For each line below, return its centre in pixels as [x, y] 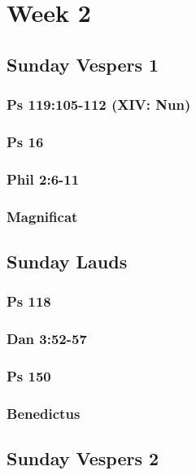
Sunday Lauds [67, 261]
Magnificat [42, 216]
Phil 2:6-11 [43, 179]
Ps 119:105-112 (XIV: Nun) [99, 105]
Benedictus [44, 413]
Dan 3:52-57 [47, 339]
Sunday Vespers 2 [83, 458]
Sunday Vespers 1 [83, 64]
